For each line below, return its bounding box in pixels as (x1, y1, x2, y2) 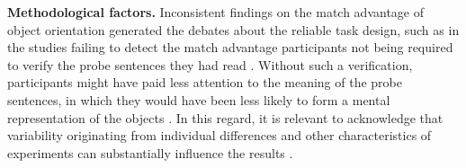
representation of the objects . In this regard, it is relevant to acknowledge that (7, 108, 444, 127)
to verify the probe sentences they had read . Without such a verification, (7, 55, 413, 74)
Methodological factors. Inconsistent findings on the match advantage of (7, 3, 424, 21)
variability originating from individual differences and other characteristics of (7, 126, 432, 145)
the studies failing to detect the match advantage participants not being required (7, 38, 453, 57)
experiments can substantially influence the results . (7, 143, 293, 162)
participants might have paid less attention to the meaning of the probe (7, 73, 402, 92)
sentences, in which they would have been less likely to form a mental (7, 90, 390, 109)
